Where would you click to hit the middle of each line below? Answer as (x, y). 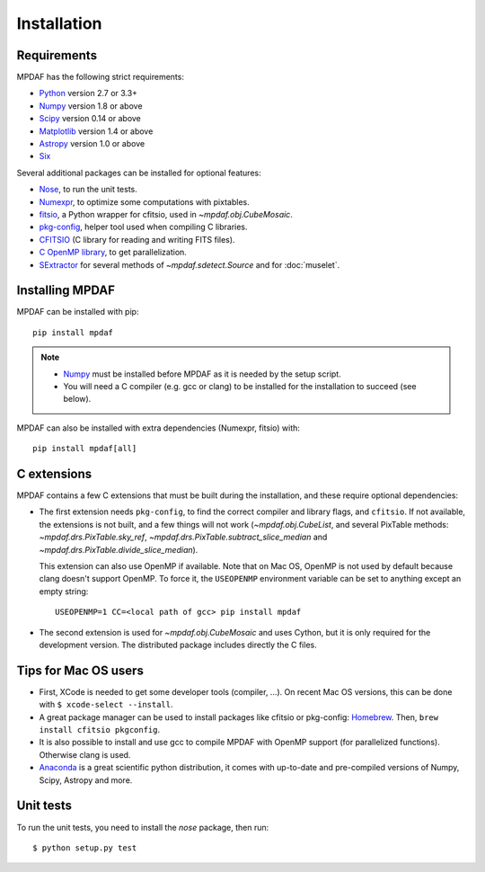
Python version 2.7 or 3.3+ (88, 93)
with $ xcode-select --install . (106, 705)
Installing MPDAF (66, 291)
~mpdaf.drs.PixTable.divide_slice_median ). (119, 549)
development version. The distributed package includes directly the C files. (178, 645)
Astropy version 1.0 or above (92, 144)
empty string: (64, 591)
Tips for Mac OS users (80, 670)
